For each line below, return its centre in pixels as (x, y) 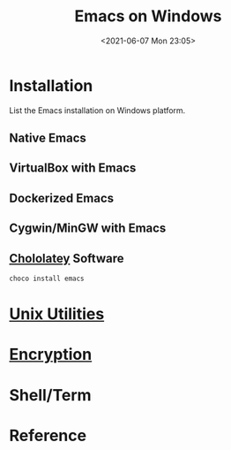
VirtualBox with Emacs (73, 168)
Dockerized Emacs (62, 198)
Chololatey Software (67, 258)
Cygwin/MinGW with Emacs (88, 229)
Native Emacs (48, 138)
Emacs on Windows (148, 16)
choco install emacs (47, 279)
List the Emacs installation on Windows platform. (97, 110)
